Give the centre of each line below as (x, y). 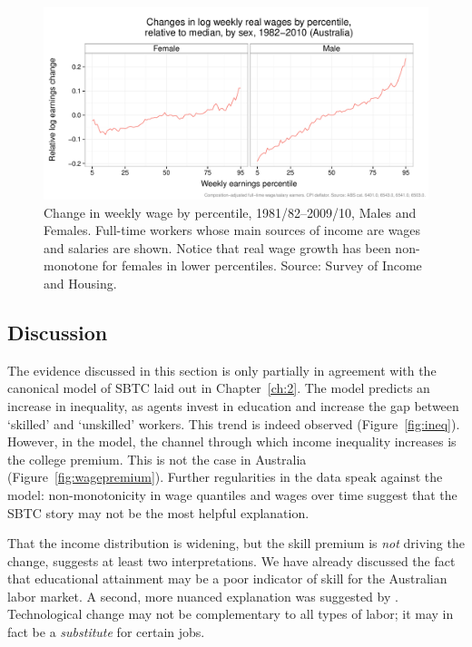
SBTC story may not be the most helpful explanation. (158, 512)
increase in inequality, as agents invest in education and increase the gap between (233, 405)
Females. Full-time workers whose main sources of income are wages (232, 230)
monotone (71, 265)
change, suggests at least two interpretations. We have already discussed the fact (231, 560)
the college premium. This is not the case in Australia (157, 459)
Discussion (58, 332)
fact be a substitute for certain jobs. (106, 632)
